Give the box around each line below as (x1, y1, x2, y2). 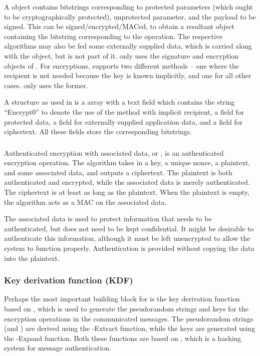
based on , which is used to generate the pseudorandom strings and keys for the (4, 303, 248, 313)
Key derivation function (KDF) (4, 274, 133, 286)
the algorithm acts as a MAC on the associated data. (4, 196, 167, 207)
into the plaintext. (4, 252, 60, 263)
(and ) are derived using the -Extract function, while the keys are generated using (4, 323, 255, 333)
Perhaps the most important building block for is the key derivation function (4, 293, 240, 304)
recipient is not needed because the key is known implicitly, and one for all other (4, 70, 251, 81)
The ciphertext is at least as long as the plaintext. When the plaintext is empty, (4, 187, 250, 197)
